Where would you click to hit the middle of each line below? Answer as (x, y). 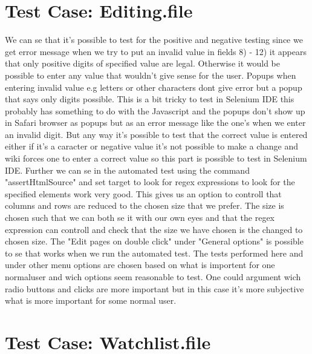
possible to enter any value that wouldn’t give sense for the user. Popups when (151, 75)
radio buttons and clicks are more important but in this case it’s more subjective (154, 288)
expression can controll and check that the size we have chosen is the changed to (154, 229)
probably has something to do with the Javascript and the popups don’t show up (155, 110)
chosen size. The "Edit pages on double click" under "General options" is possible (154, 241)
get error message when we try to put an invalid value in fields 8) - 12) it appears (156, 51)
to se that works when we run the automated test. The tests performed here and (154, 253)
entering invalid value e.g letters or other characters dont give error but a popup (154, 87)
